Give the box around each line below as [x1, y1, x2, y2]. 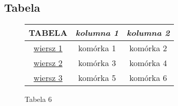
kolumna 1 [75, 27, 119, 39]
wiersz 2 [33, 57, 63, 69]
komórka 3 [78, 57, 116, 69]
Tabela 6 [25, 94, 52, 104]
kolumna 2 [127, 27, 170, 39]
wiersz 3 [33, 72, 63, 84]
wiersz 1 [33, 42, 63, 54]
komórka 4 [129, 57, 167, 69]
